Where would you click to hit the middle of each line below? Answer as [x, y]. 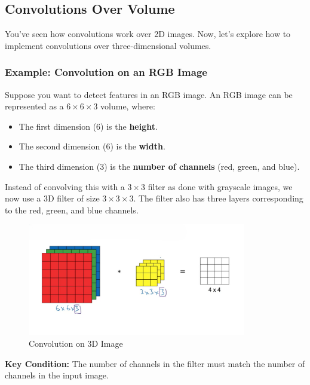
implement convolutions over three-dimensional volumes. [108, 45]
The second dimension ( [62, 146]
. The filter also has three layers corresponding [218, 198]
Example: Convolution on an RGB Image [106, 72]
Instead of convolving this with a [65, 186]
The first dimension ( [58, 126]
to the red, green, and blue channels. [72, 210]
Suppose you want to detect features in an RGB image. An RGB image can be [149, 94]
